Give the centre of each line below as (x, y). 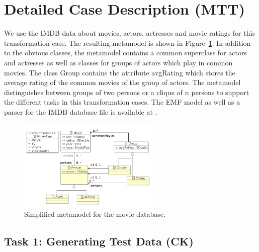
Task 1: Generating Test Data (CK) (99, 241)
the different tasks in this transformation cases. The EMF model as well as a (122, 102)
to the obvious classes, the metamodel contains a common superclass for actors (125, 53)
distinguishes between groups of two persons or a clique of (93, 92)
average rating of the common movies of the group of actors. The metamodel (122, 82)
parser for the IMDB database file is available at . (81, 111)
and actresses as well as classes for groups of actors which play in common (118, 62)
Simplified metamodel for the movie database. (95, 214)
